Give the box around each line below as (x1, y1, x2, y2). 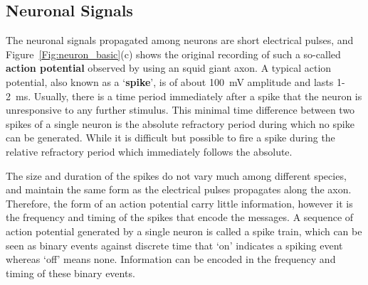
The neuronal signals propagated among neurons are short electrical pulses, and (6, 33, 354, 48)
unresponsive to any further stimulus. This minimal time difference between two (6, 102, 355, 117)
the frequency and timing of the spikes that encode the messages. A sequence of (6, 210, 354, 225)
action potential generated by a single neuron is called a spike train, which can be (6, 223, 362, 238)
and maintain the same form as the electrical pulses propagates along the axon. (6, 182, 352, 197)
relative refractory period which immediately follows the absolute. (6, 144, 293, 158)
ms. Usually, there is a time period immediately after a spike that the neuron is (15, 88, 362, 103)
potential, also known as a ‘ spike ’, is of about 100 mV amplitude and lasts (6, 74, 334, 89)
